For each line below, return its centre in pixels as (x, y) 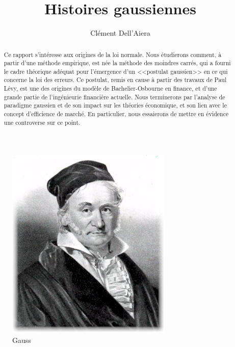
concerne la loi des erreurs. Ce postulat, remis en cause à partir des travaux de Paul (115, 80)
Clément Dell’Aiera (120, 33)
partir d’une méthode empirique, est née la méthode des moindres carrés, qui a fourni (117, 63)
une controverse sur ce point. (42, 122)
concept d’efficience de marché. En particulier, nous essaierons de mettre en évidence (116, 114)
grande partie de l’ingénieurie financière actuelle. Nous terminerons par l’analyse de (114, 97)
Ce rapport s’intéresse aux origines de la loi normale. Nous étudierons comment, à (113, 54)
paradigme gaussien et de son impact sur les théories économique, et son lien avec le (115, 105)
